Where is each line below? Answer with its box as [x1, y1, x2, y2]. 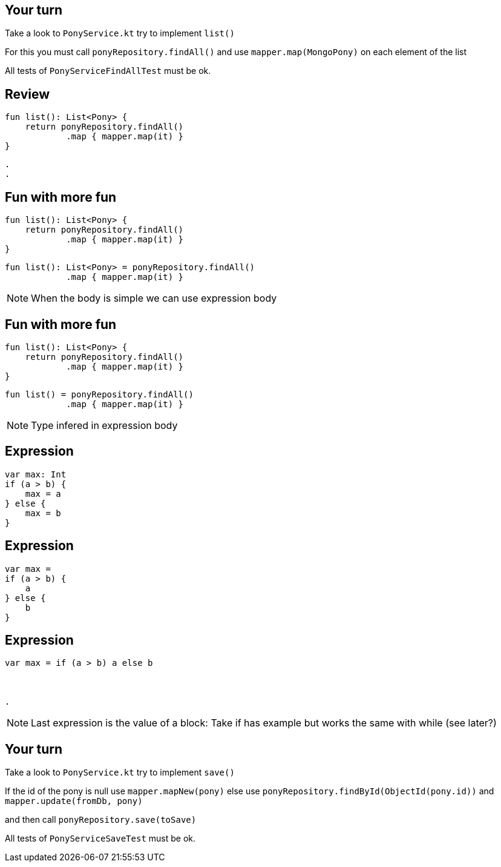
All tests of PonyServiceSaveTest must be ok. [5, 833, 195, 844]
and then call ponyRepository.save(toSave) [5, 814, 197, 825]
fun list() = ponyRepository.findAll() [5, 389, 194, 399]
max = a [25, 488, 61, 499]
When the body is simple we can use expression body [31, 292, 277, 305]
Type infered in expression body [31, 419, 178, 431]
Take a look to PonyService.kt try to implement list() [5, 28, 235, 39]
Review [5, 86, 50, 102]
